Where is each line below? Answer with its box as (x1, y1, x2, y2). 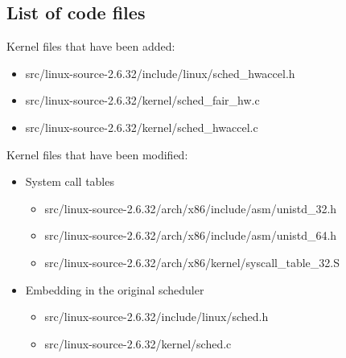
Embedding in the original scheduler (25, 281, 204, 298)
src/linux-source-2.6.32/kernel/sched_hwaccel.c (25, 118, 258, 135)
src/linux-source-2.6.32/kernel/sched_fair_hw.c (25, 92, 260, 109)
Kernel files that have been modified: (6, 146, 188, 163)
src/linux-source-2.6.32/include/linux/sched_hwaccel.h (25, 64, 295, 81)
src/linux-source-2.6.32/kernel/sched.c (44, 335, 232, 352)
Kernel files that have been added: (6, 38, 175, 55)
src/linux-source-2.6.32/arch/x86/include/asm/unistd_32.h (44, 200, 337, 216)
